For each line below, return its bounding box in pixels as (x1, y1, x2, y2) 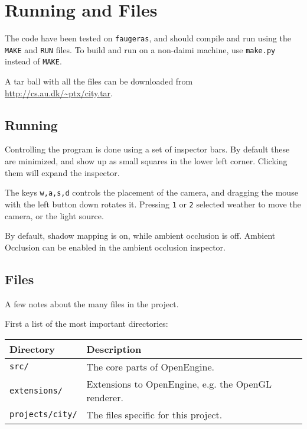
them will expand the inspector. (5, 166, 120, 178)
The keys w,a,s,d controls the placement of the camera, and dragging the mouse (5, 186, 298, 199)
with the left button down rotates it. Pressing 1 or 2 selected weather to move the (5, 197, 301, 210)
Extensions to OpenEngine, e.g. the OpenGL (86, 376, 272, 391)
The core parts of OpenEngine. (86, 359, 214, 373)
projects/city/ (9, 409, 77, 420)
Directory (9, 342, 55, 356)
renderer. (86, 390, 123, 404)
